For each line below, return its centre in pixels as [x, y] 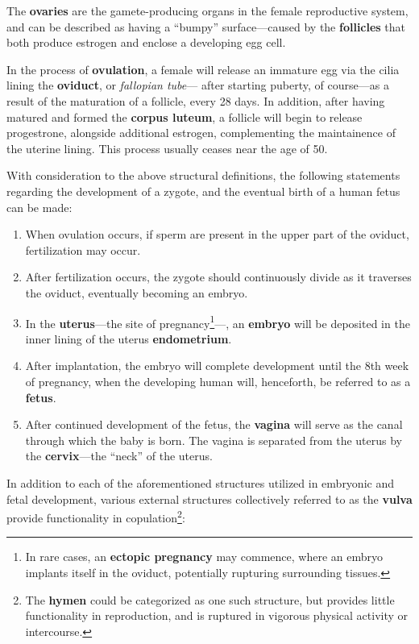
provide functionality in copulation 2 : [96, 516]
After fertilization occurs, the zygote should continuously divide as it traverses [218, 277]
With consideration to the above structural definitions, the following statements [203, 175]
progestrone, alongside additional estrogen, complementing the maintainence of [201, 133]
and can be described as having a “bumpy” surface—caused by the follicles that [206, 26]
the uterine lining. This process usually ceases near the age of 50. [167, 148]
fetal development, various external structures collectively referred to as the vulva [209, 499]
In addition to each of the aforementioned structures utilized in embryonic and [200, 482]
